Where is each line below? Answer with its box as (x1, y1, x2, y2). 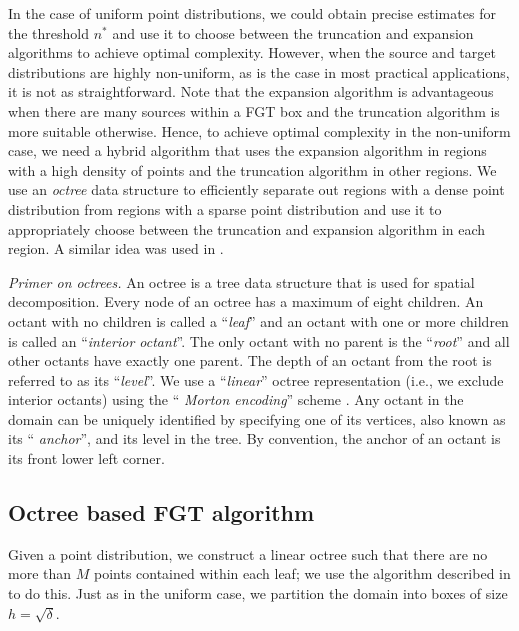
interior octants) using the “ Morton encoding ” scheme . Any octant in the (8, 389, 464, 410)
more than (8, 563, 72, 584)
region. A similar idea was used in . (8, 238, 224, 259)
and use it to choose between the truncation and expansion (112, 22, 474, 43)
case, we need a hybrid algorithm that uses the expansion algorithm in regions (8, 140, 487, 161)
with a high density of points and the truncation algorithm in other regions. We (8, 159, 497, 180)
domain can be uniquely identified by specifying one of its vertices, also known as (8, 408, 506, 429)
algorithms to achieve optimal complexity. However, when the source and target (8, 42, 496, 63)
